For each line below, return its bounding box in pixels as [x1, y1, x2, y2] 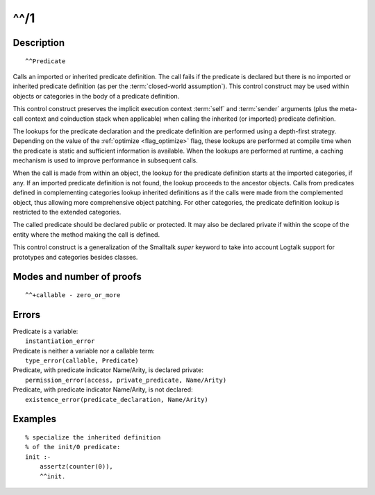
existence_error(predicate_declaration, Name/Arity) [25, 396, 208, 403]
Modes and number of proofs [12, 271, 142, 283]
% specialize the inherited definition [25, 434, 161, 442]
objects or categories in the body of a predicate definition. [12, 92, 180, 100]
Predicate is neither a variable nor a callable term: [12, 346, 156, 355]
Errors [12, 309, 41, 321]
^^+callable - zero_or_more [25, 292, 121, 299]
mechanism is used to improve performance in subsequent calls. [12, 156, 198, 165]
